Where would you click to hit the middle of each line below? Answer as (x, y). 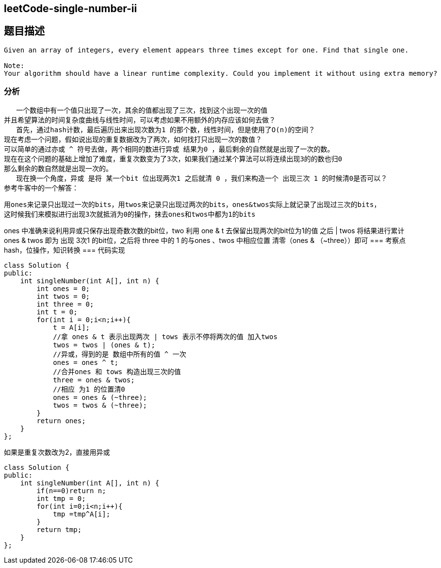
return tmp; (59, 529)
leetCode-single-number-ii (71, 9)
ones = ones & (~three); (100, 397)
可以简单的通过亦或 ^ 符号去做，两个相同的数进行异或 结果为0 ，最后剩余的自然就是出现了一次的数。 (169, 149)
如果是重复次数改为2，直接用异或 (57, 452)
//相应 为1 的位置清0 (89, 389)
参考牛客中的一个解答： (41, 188)
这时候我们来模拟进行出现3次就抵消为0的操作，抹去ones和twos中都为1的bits (130, 214)
